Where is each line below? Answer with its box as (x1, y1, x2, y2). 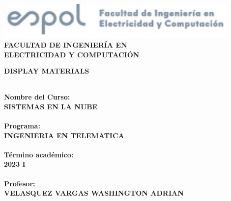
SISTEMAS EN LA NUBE (4, 101, 98, 111)
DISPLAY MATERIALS (4, 66, 89, 76)
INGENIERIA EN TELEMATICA (4, 130, 124, 140)
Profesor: (4, 178, 35, 188)
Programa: (4, 121, 40, 131)
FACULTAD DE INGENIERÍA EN (4, 39, 127, 50)
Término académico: (4, 149, 74, 159)
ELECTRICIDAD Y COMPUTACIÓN (4, 49, 140, 59)
